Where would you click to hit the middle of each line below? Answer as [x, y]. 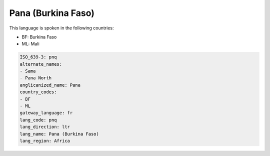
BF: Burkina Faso [39, 37]
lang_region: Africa [45, 141]
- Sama [28, 71]
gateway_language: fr [46, 113]
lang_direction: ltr [45, 127]
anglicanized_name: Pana [50, 85]
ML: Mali [30, 44]
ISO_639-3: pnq [38, 57]
